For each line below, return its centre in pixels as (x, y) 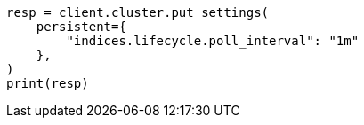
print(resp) (48, 83)
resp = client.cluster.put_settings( (138, 12)
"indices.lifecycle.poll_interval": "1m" (213, 41)
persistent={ (81, 27)
